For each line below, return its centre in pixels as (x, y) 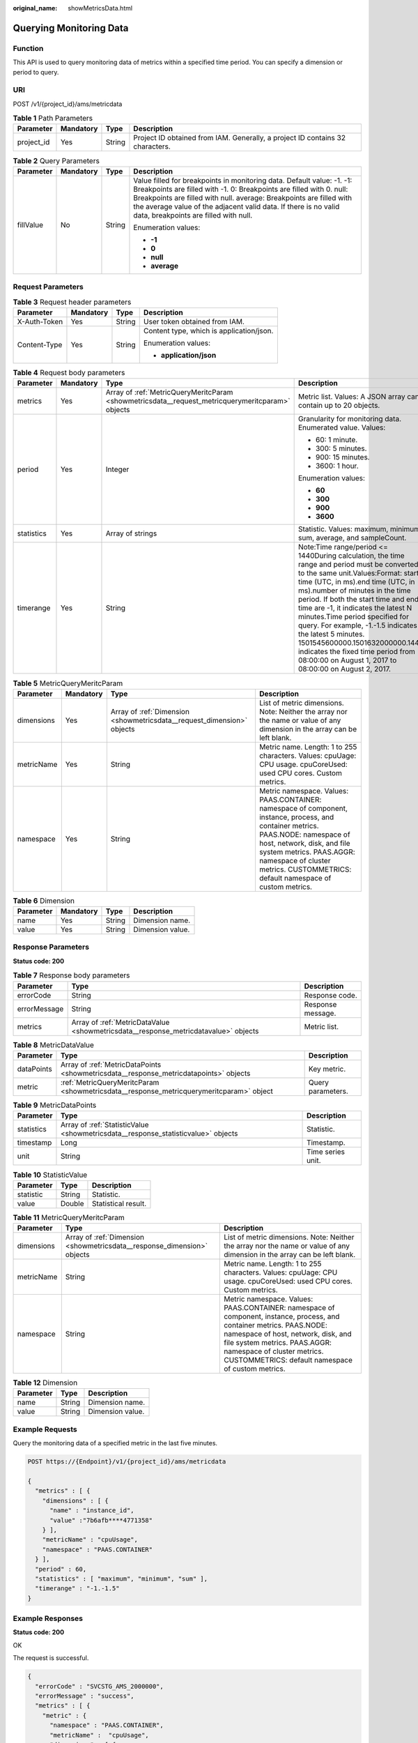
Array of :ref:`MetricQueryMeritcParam (169, 393)
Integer (117, 469)
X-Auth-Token (40, 321)
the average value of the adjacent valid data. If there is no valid (237, 206)
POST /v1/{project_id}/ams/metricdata (68, 104)
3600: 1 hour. (337, 466)
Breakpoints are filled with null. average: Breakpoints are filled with (242, 197)
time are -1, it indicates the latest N (355, 608)
